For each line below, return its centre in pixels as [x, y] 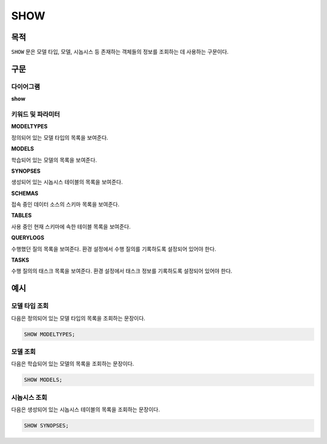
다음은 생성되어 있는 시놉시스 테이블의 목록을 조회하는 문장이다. [86, 409]
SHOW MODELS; [43, 380]
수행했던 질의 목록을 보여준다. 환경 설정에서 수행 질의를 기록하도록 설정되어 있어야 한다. [114, 249]
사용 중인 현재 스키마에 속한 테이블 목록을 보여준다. [71, 227]
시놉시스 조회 [29, 397]
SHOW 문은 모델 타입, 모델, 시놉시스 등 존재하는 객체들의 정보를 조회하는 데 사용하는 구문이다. [120, 52]
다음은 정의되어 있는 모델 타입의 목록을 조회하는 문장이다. [78, 318]
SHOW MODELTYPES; [50, 334]
